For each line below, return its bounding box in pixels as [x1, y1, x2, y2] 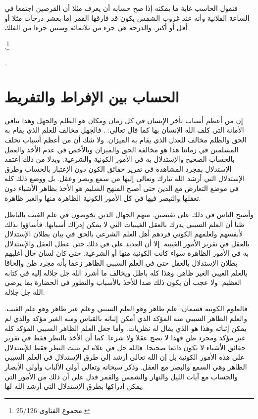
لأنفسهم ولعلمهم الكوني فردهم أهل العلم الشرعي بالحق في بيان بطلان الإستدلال [4, 229, 243, 239]
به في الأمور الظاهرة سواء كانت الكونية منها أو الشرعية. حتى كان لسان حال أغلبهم [4, 248, 249, 258]
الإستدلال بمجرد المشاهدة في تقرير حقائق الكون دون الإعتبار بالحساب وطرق [4, 163, 232, 174]
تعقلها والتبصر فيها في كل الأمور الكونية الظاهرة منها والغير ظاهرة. [4, 192, 201, 203]
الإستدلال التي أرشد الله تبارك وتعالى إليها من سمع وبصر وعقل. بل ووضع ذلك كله [4, 173, 245, 184]
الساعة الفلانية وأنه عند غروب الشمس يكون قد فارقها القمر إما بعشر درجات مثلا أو [4, 12, 250, 23]
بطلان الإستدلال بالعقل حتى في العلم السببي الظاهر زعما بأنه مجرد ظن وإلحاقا [4, 258, 238, 268]
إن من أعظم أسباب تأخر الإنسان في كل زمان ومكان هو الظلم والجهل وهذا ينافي [4, 115, 243, 125]
